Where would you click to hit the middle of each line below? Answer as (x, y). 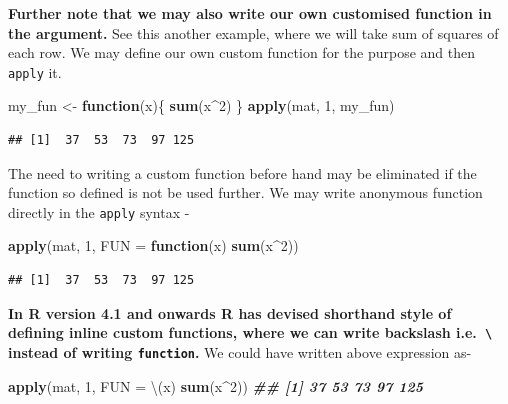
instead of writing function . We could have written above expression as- (240, 351)
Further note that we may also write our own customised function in (250, 13)
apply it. (35, 71)
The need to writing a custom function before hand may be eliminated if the (242, 172)
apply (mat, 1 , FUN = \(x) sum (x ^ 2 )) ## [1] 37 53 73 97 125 (216, 385)
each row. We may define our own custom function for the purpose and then (241, 52)
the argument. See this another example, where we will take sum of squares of (253, 32)
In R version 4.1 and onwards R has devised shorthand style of (230, 312)
